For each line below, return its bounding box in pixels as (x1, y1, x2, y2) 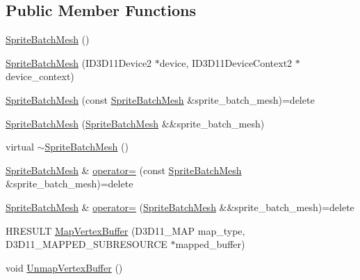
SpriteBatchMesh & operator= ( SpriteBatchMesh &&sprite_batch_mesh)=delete (6, 199, 354, 214)
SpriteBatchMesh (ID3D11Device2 (6, 55, 152, 70)
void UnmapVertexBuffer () (6, 260, 123, 274)
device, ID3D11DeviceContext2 (159, 55, 293, 70)
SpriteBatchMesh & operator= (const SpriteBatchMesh (6, 162, 242, 177)
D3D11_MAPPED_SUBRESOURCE (6, 237, 167, 251)
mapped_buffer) (175, 237, 245, 251)
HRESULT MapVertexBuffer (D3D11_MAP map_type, (6, 223, 245, 238)
